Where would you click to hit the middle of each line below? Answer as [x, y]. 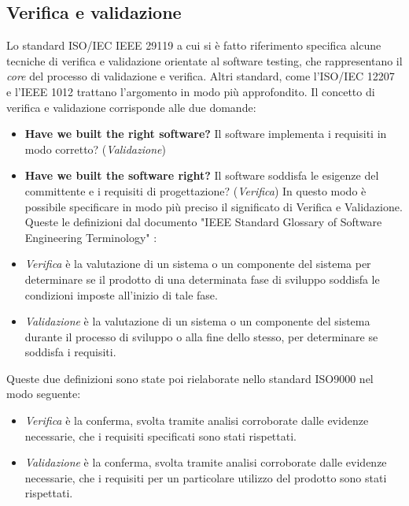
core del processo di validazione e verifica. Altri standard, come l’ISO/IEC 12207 [201, 76]
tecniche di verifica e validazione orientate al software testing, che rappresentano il [204, 60]
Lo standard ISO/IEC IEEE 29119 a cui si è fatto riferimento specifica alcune [194, 45]
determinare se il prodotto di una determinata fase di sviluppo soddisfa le [202, 279]
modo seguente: [44, 394]
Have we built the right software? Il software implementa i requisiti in [206, 134]
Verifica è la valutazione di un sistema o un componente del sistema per [198, 264]
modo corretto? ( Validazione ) [95, 149]
